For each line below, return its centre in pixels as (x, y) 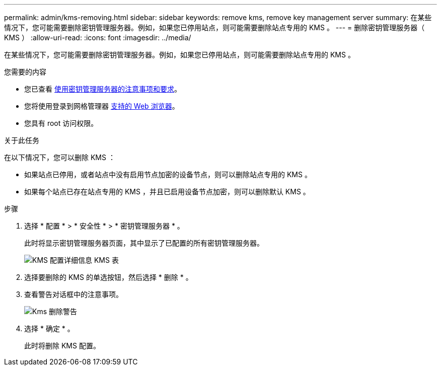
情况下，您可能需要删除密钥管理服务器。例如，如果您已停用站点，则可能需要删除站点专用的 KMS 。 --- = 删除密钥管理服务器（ (214, 27)
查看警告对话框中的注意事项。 (73, 294)
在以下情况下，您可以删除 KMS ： (60, 157)
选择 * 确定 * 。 (49, 328)
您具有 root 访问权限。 (61, 123)
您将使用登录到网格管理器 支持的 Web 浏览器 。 (102, 106)
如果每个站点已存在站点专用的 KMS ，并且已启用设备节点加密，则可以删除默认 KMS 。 (167, 192)
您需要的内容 (25, 72)
